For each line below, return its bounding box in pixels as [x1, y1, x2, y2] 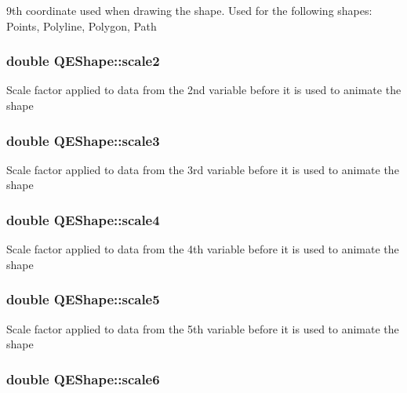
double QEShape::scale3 [6, 130, 160, 150]
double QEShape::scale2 [6, 51, 160, 71]
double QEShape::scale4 [6, 209, 160, 229]
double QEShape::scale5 [6, 289, 160, 309]
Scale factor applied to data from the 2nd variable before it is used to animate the [6, 82, 402, 98]
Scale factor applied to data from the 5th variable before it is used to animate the [6, 320, 399, 337]
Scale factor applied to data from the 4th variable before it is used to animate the [6, 241, 399, 257]
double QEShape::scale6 [6, 369, 160, 388]
